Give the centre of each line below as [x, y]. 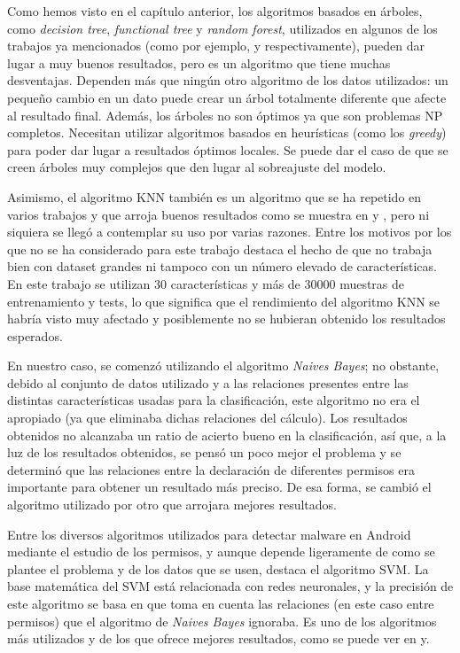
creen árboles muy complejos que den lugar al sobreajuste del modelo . [197, 167]
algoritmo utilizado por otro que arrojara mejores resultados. [172, 505]
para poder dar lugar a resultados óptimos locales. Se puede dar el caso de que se [228, 149]
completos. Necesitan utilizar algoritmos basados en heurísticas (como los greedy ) [227, 132]
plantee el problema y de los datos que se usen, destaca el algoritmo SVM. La [218, 568]
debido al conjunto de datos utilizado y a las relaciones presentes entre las [208, 382]
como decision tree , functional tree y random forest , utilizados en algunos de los [222, 28]
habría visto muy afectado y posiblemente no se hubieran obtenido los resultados [226, 319]
